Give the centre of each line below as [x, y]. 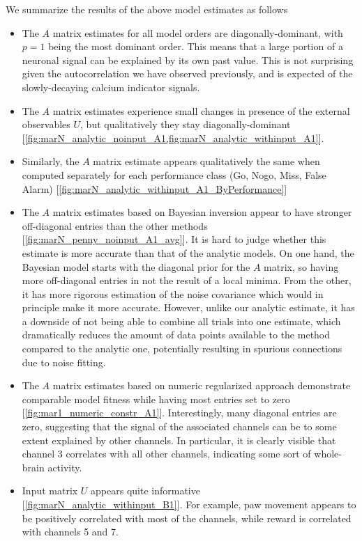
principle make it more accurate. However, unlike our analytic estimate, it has [188, 307]
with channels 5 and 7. [70, 532]
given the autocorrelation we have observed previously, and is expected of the [187, 73]
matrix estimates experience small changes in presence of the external [201, 110]
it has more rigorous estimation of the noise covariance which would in [173, 293]
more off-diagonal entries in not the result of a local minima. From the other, [187, 280]
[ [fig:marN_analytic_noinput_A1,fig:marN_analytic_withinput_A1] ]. [173, 138]
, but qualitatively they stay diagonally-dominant [186, 124]
